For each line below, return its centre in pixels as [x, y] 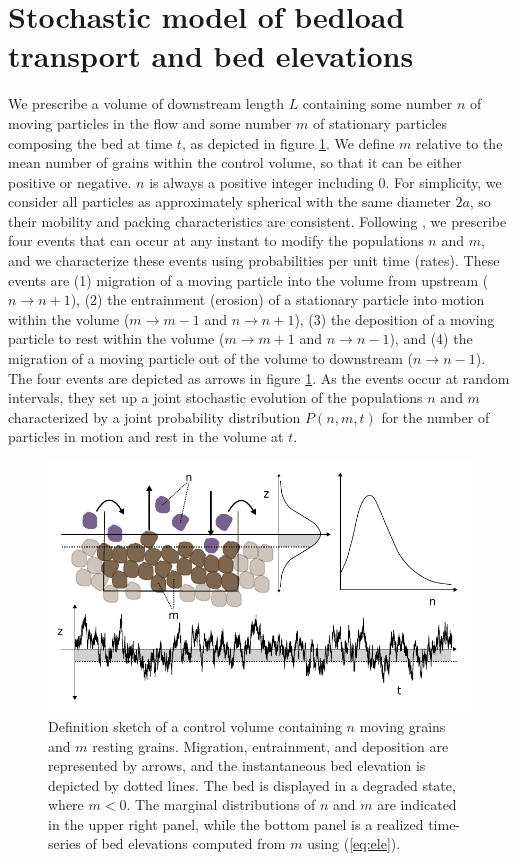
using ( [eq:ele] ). [354, 843]
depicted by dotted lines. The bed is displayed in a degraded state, [252, 784]
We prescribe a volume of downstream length [146, 103]
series [64, 843]
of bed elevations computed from [185, 843]
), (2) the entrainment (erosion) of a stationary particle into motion [277, 299]
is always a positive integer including [261, 181]
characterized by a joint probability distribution [154, 416]
